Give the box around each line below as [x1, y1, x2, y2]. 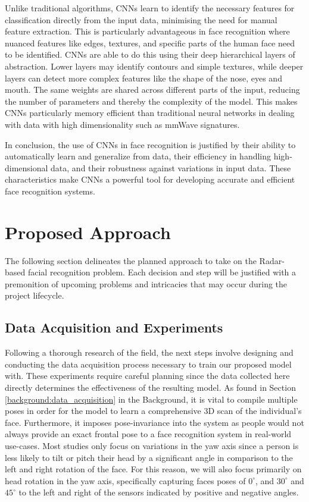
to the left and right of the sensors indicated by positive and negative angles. [18, 486, 299, 498]
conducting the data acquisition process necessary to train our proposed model [5, 357, 292, 370]
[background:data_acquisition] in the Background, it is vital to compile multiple [5, 393, 298, 405]
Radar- [259, 254, 285, 266]
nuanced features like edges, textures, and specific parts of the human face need [5, 36, 295, 49]
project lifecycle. [5, 289, 64, 302]
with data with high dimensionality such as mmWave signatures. [5, 118, 240, 130]
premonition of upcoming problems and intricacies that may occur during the [5, 277, 288, 290]
